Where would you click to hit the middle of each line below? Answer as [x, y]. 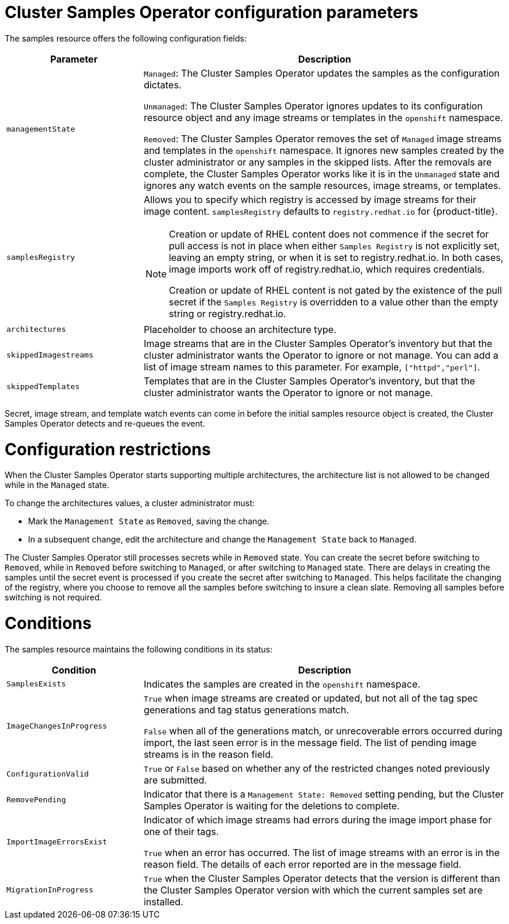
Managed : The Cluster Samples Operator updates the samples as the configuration [321, 73]
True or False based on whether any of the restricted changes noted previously [317, 768]
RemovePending [36, 800]
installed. [163, 901]
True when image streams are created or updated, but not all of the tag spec [311, 698]
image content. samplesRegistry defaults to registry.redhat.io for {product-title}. [321, 211]
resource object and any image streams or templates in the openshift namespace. [323, 117]
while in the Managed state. [57, 485]
